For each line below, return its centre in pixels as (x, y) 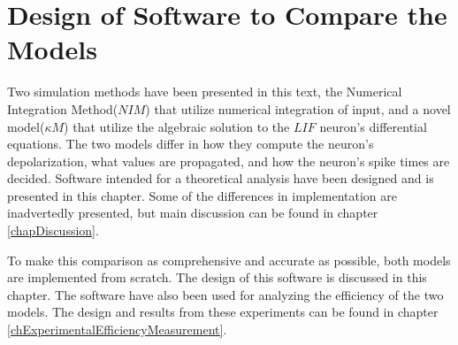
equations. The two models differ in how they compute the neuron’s (191, 144)
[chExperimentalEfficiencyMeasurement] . (117, 330)
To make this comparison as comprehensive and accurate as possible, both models (229, 260)
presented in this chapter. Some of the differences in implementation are (202, 195)
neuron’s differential (373, 126)
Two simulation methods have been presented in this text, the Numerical (205, 92)
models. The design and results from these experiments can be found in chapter (223, 312)
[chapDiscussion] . (53, 230)
